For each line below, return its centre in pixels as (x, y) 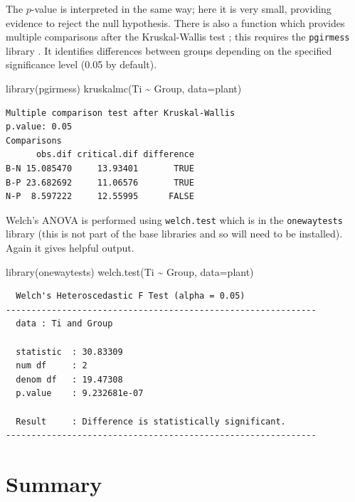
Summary (54, 483)
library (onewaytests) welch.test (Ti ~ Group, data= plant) (130, 271)
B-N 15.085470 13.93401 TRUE (100, 169)
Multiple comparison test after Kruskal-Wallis (121, 113)
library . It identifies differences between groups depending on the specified (169, 50)
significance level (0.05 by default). (81, 64)
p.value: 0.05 (39, 127)
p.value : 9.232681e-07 (80, 394)
